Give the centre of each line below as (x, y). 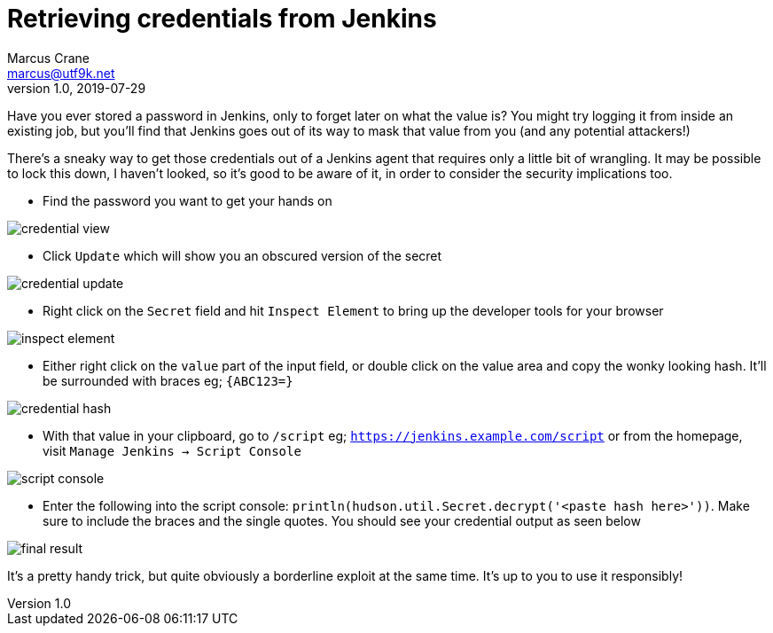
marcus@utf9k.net (61, 73)
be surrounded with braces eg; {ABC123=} (168, 380)
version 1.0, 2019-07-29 (77, 88)
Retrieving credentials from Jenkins (222, 19)
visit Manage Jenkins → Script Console (172, 450)
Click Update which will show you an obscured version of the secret (242, 255)
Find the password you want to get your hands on (187, 200)
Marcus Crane (48, 58)
